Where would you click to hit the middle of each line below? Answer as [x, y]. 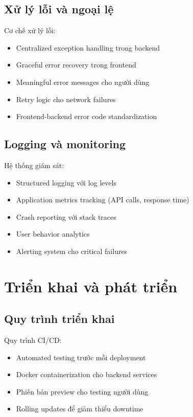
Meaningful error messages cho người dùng [83, 82]
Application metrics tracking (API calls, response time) [103, 200]
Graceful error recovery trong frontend [76, 65]
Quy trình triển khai [59, 319]
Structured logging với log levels [66, 182]
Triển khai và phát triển [91, 286]
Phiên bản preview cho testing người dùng [82, 391]
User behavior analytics [53, 234]
